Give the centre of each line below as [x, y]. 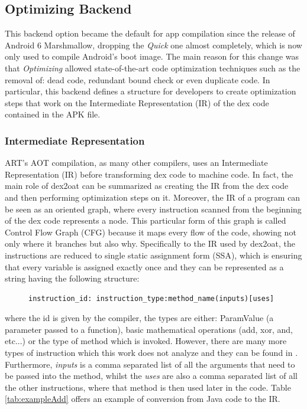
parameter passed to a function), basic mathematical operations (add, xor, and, [149, 329]
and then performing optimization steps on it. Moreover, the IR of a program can [153, 197]
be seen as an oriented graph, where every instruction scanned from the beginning [153, 209]
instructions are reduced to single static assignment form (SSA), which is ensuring [153, 255]
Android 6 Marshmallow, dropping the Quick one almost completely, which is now [153, 45]
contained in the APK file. [53, 114]
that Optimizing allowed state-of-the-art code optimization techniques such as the [153, 68]
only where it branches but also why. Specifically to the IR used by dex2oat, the [150, 243]
